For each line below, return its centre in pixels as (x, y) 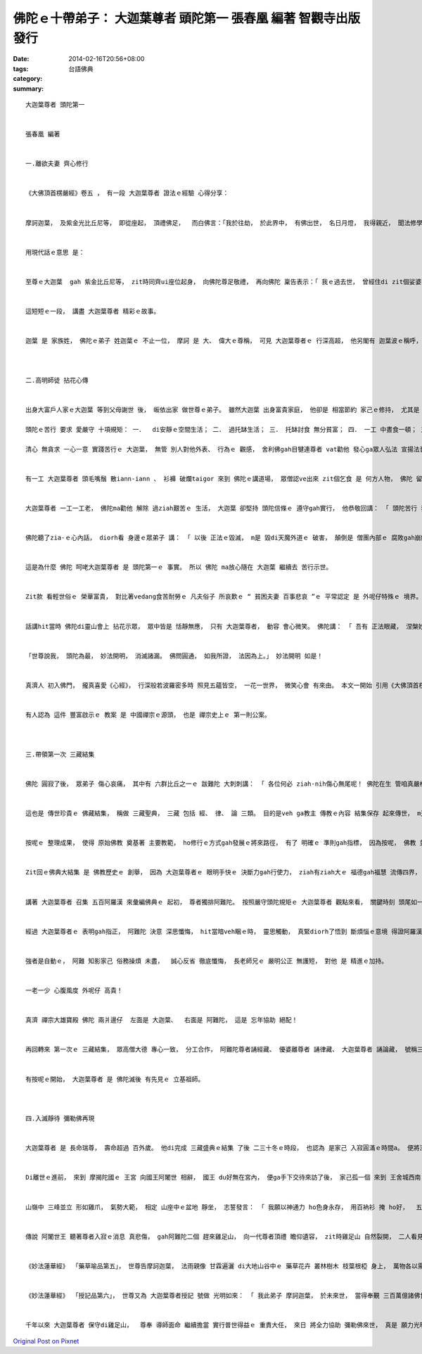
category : (28, 79)
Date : (21, 59)
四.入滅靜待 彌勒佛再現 (60, 1119)
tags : (21, 69)
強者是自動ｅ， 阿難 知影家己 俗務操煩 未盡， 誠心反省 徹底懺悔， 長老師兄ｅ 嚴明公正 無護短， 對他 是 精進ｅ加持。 (207, 961)
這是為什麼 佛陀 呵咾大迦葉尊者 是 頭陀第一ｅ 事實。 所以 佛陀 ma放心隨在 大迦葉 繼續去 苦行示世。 (179, 567)
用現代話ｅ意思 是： (55, 252)
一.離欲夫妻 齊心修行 (57, 164)
